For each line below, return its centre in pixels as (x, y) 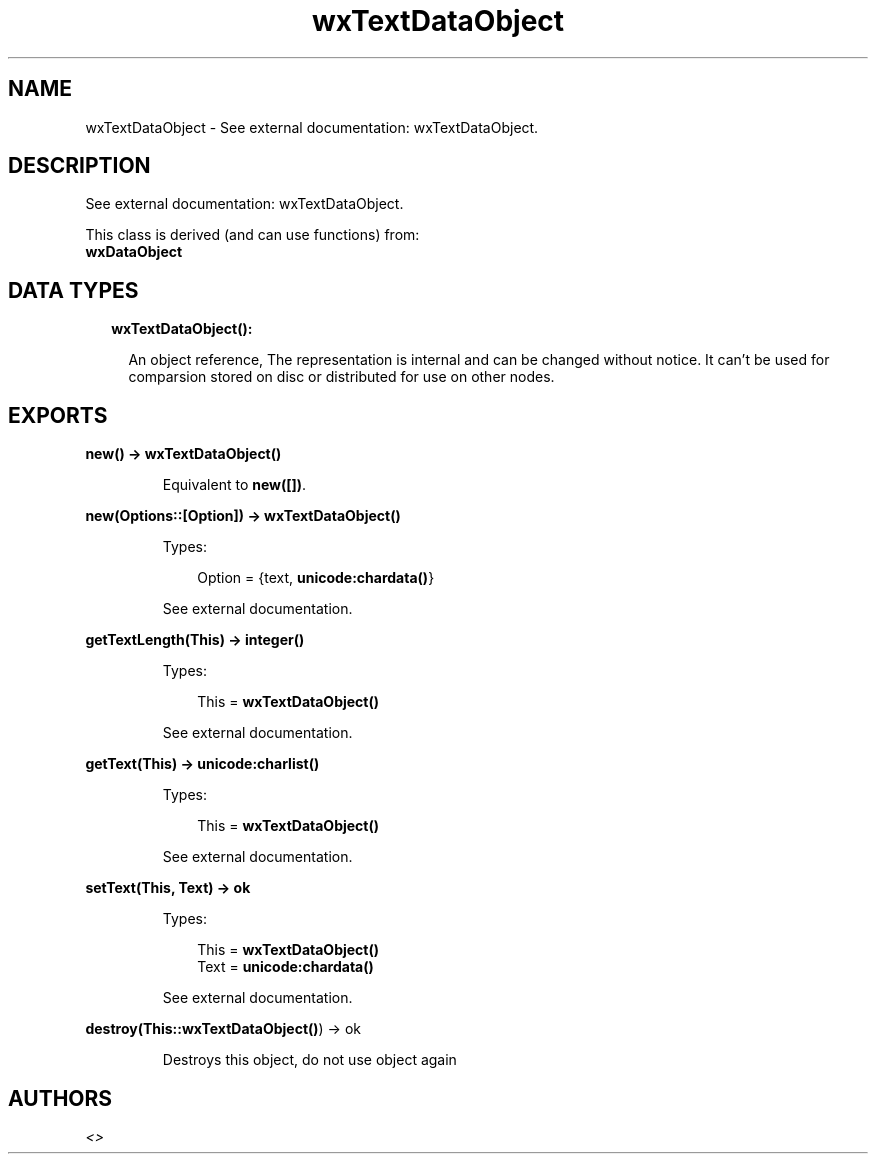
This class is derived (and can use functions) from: (252, 235)
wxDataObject (134, 252)
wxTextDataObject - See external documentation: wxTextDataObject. (312, 127)
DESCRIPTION (79, 166)
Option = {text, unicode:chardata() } (316, 578)
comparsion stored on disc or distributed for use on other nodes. (341, 377)
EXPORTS (58, 415)
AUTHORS (60, 1098)
